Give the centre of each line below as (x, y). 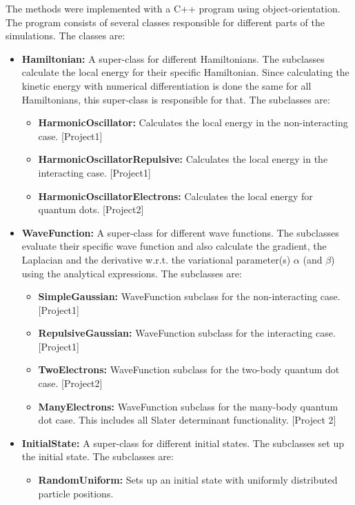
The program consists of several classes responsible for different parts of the (165, 22)
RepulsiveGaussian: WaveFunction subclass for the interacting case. (187, 333)
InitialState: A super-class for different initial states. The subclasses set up (183, 443)
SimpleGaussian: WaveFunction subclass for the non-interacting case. (189, 296)
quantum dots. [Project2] (91, 209)
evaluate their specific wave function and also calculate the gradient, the (174, 246)
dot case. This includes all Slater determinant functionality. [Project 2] (187, 420)
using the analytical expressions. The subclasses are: (132, 273)
